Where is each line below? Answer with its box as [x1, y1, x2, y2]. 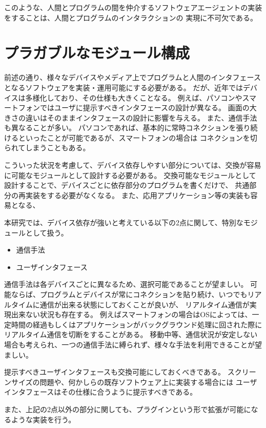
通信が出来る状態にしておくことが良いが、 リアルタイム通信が [39, 299, 250, 309]
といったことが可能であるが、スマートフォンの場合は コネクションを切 [18, 132, 257, 143]
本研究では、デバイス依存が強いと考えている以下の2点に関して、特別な [4, 217, 243, 228]
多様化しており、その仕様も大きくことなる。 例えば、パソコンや [25, 92, 242, 103]
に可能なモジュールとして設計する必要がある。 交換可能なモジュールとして [4, 169, 256, 180]
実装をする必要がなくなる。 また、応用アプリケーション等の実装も [25, 189, 251, 200]
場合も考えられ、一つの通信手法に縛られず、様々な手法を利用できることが [4, 339, 255, 349]
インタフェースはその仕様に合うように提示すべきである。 [4, 386, 197, 397]
